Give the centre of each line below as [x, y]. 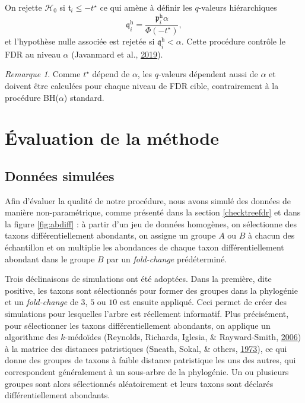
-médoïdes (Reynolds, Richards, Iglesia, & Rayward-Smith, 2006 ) [183, 337]
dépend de [111, 74]
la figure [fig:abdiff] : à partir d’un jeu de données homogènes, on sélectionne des [151, 223]
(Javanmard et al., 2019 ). [117, 54]
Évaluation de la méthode [112, 138]
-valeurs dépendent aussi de [208, 74]
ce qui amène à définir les [146, 7]
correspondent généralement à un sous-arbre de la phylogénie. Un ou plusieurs [147, 371]
